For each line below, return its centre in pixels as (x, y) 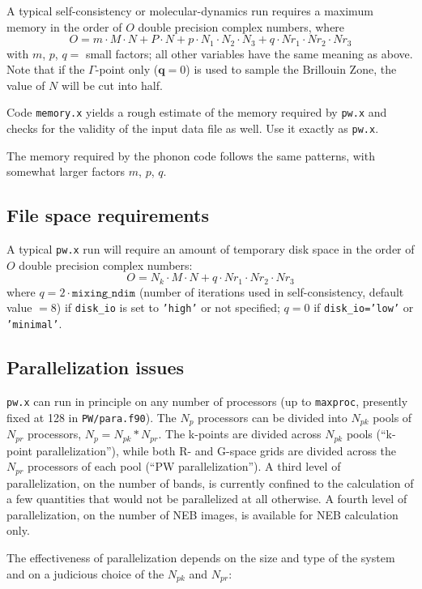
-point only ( (127, 69)
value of (26, 85)
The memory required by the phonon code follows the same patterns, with (191, 155)
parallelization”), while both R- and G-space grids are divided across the (216, 450)
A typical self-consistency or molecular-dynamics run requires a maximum (190, 11)
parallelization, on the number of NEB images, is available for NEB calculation (202, 514)
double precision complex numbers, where (241, 26)
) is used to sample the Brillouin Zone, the (291, 69)
